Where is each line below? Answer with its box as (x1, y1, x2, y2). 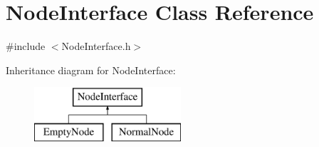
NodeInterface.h (61, 39, 131, 54)
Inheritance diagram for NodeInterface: (6, 62, 176, 77)
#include (6, 39, 46, 54)
